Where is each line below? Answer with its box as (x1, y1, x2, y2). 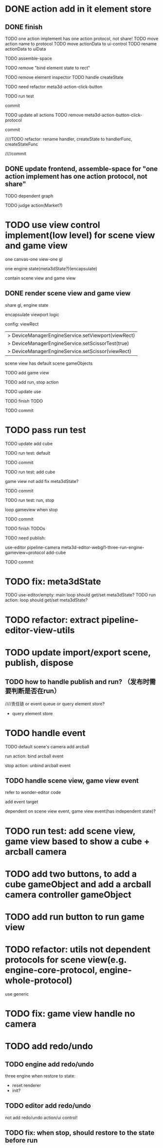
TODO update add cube (5, 441, 53, 446)
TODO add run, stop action (5, 379, 59, 385)
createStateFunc (5, 141, 38, 147)
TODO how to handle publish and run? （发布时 (5, 678, 150, 686)
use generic (5, 991, 29, 997)
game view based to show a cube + (5, 836, 150, 847)
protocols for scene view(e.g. (5, 954, 127, 965)
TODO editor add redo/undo (5, 1102, 91, 1110)
